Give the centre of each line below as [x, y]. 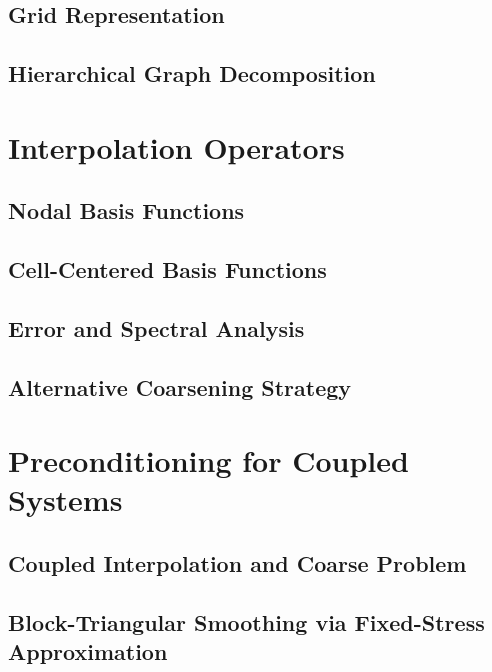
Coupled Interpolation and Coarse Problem [237, 563]
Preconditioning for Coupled [208, 460]
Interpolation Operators [176, 146]
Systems [65, 499]
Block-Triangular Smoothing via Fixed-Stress [246, 621]
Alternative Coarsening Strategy [180, 386]
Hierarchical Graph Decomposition [192, 73]
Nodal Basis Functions [126, 210]
